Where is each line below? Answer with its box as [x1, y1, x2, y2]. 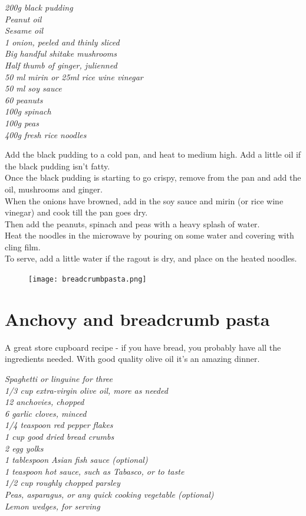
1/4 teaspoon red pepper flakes [5, 419, 113, 431]
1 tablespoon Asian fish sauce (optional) [5, 453, 148, 466]
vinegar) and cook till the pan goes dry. [5, 206, 148, 218]
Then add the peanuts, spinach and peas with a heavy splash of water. [5, 217, 260, 230]
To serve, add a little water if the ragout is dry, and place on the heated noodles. [5, 252, 297, 264]
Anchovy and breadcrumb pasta [5, 306, 270, 331]
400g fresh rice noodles [5, 128, 87, 141]
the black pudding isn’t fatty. [5, 159, 110, 172]
